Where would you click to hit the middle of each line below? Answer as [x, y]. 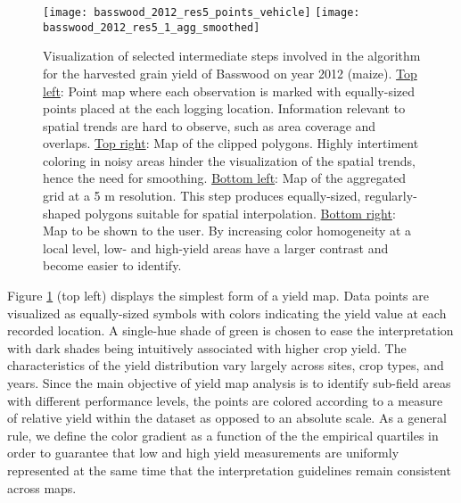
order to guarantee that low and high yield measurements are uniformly [203, 453]
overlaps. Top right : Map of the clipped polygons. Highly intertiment [231, 143]
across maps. [42, 487]
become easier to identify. [112, 265]
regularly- [391, 196]
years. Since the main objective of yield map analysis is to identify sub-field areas [229, 383]
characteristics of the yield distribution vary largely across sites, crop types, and [226, 365]
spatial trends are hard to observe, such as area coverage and [210, 125]
